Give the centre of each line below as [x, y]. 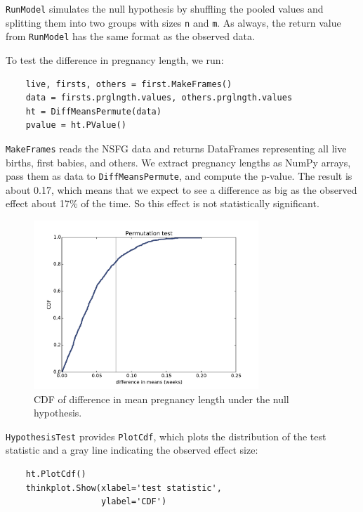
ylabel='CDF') [134, 502]
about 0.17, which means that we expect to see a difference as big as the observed [181, 189]
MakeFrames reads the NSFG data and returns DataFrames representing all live [176, 148]
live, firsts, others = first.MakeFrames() [129, 84]
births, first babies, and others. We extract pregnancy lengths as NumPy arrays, [178, 162]
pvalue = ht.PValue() [76, 125]
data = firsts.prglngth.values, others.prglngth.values [159, 98]
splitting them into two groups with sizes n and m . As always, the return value [173, 22]
